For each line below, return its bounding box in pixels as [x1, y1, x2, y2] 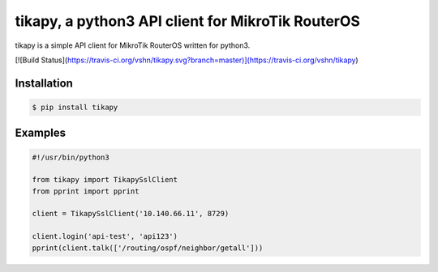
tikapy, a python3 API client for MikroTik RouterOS [15, 12, 361, 30]
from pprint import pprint [32, 186, 140, 196]
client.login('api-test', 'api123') [32, 232, 178, 241]
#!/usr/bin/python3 [32, 152, 109, 162]
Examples [15, 126, 67, 140]
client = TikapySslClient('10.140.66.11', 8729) [32, 209, 230, 219]
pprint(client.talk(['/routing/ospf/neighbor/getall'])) [32, 243, 264, 253]
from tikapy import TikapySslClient [32, 175, 178, 185]
